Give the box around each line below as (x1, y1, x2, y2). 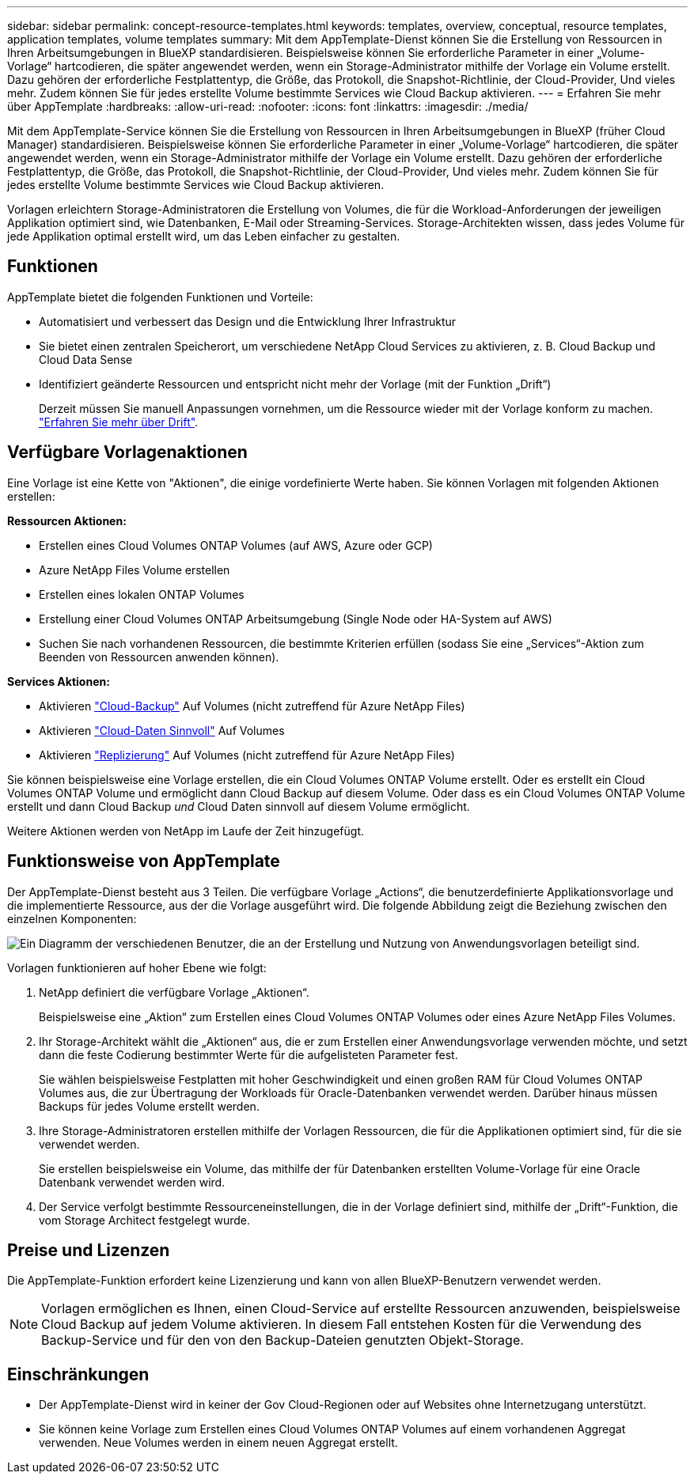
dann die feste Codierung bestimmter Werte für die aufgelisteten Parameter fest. (39, 1047, 458, 1062)
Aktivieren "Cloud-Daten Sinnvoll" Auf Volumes (39, 723, 285, 737)
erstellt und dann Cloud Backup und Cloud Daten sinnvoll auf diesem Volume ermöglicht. (7, 799, 470, 813)
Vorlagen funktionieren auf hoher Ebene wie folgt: (7, 960, 267, 975)
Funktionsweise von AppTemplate (7, 851, 280, 872)
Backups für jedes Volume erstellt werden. (39, 1099, 260, 1113)
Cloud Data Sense (39, 352, 133, 366)
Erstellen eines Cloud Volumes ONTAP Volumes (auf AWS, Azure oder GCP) (39, 538, 433, 552)
